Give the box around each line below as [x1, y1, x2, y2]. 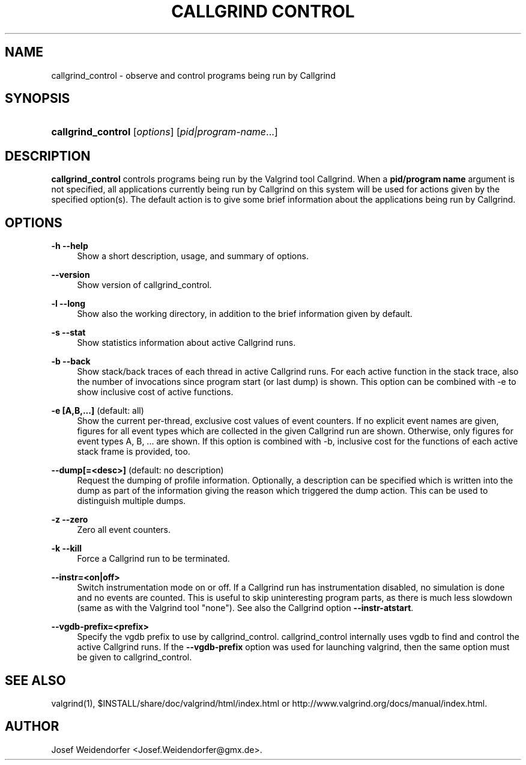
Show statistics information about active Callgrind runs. [77, 337, 296, 348]
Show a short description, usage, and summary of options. [77, 251, 309, 262]
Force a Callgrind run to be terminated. [77, 553, 230, 564]
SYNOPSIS [5, 91, 70, 106]
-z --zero [51, 514, 88, 525]
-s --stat [51, 327, 86, 338]
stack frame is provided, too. [77, 446, 190, 457]
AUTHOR [5, 719, 59, 734]
